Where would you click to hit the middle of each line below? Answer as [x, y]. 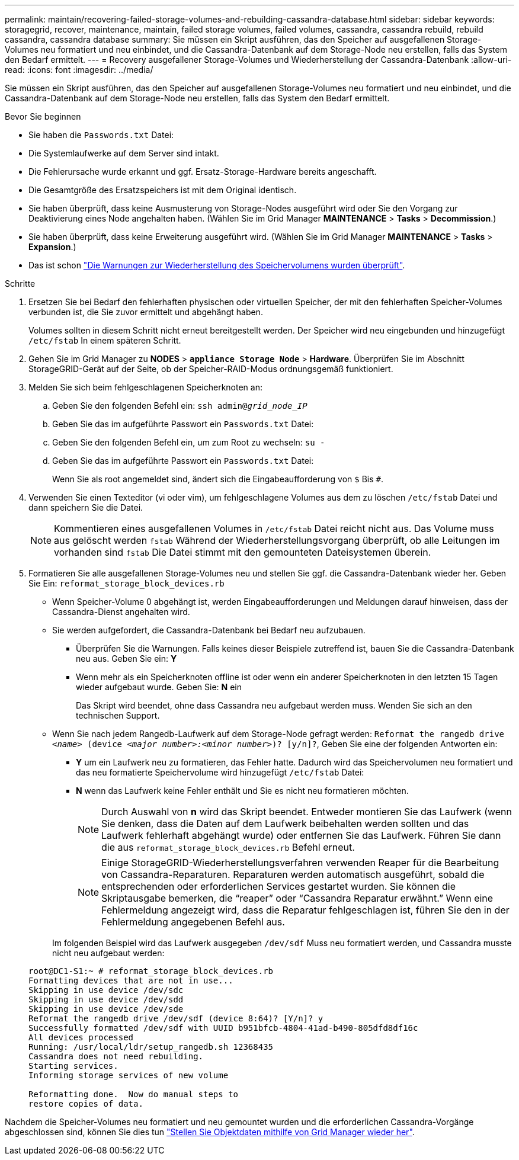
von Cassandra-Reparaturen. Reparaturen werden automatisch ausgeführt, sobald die [293, 874]
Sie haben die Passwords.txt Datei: [101, 135]
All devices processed [81, 1037]
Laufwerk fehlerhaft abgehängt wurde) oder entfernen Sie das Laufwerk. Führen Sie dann [301, 835]
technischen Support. [118, 715]
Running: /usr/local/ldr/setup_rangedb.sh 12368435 [151, 1047]
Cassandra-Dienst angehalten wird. [121, 612]
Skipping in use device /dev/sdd [106, 999]
